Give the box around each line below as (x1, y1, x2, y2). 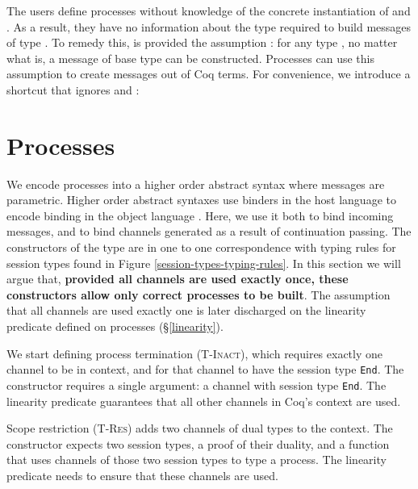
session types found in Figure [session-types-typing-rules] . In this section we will (6, 254, 401, 271)
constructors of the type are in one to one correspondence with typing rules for (6, 239, 396, 256)
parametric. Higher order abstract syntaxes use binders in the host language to (6, 191, 396, 208)
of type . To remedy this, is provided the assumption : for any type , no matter (6, 34, 398, 51)
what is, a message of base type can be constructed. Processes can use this (6, 49, 374, 66)
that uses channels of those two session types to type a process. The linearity (6, 451, 387, 468)
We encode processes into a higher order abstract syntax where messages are (6, 175, 385, 192)
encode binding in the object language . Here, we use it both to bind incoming (6, 207, 394, 224)
